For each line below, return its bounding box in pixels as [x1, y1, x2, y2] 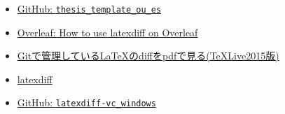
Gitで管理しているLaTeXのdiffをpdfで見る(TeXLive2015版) [17, 48, 279, 63]
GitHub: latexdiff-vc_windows [17, 95, 156, 110]
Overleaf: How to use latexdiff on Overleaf [17, 24, 198, 39]
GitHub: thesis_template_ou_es [17, 1, 162, 15]
